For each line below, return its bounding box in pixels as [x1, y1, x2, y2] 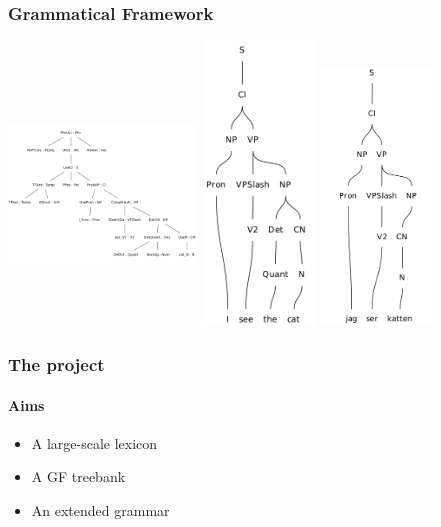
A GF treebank [31, 466, 126, 487]
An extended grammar [31, 499, 170, 520]
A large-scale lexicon [31, 432, 158, 453]
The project [8, 352, 105, 377]
